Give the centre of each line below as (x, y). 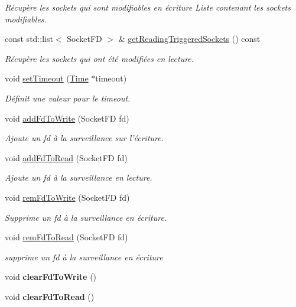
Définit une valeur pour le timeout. (68, 98)
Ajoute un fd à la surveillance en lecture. (79, 177)
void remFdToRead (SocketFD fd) (66, 237)
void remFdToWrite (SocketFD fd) (67, 197)
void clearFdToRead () (50, 296)
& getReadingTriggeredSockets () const (189, 39)
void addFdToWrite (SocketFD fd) (67, 118)
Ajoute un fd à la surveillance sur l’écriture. (84, 138)
